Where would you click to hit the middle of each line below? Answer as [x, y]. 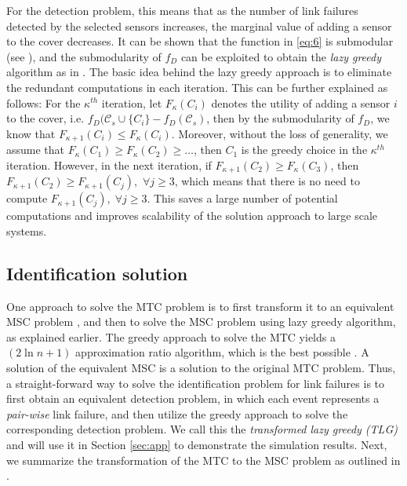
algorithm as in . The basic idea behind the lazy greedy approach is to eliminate [199, 72]
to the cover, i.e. [45, 118]
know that [31, 133]
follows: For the [44, 102]
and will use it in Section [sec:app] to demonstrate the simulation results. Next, [197, 444]
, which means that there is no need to [267, 181]
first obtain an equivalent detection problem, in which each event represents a [193, 398]
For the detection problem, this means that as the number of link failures [182, 10]
